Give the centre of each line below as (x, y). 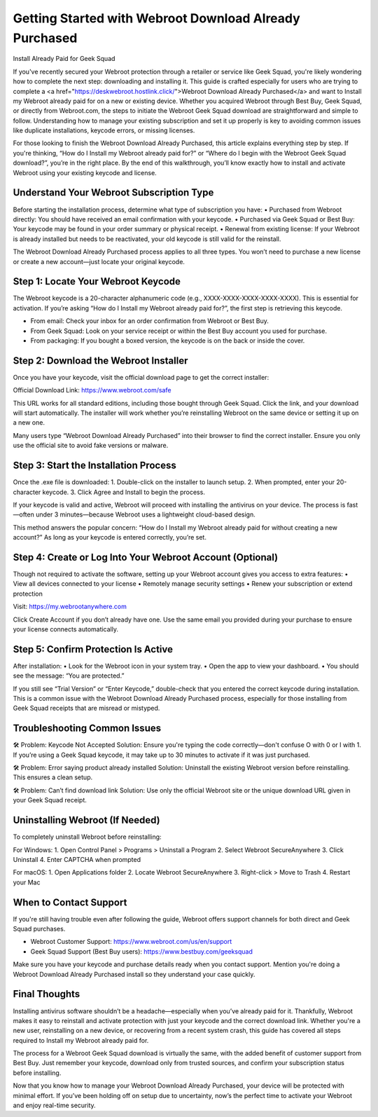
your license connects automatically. (66, 629)
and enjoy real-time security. (54, 1105)
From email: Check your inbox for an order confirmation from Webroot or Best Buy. (149, 321)
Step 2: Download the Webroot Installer (100, 361)
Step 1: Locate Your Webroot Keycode (97, 281)
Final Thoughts (47, 994)
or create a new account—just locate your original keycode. (99, 261)
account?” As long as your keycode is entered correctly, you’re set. (110, 537)
